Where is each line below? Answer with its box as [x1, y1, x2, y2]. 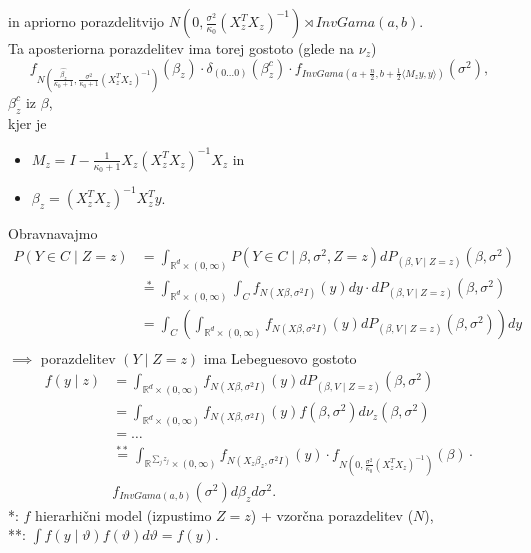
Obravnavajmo [8, 223, 98, 244]
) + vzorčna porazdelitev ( [250, 504, 414, 525]
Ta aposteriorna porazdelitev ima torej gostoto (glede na [8, 38, 355, 58]
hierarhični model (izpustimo [35, 504, 212, 525]
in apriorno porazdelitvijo [8, 11, 165, 31]
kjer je [8, 112, 47, 133]
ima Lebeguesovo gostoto [203, 347, 357, 368]
